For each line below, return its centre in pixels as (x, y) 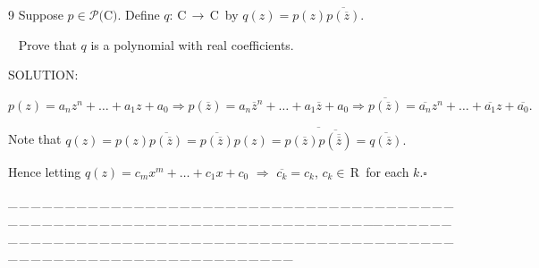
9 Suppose (36, 14)
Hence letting (45, 171)
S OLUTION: (43, 75)
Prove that (47, 44)
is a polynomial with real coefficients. (192, 44)
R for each (379, 171)
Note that (35, 139)
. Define (139, 14)
